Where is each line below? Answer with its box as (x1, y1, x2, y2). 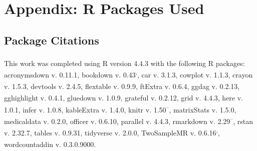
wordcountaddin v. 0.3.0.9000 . (4, 138, 96, 149)
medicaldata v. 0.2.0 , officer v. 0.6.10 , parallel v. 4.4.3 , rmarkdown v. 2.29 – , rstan (4, 114, 253, 126)
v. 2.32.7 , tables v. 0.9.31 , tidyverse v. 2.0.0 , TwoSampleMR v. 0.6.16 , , (4, 126, 220, 137)
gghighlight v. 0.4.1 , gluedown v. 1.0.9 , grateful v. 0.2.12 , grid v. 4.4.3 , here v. (4, 92, 243, 102)
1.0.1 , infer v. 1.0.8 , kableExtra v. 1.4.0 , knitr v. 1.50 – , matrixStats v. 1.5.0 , (4, 102, 236, 114)
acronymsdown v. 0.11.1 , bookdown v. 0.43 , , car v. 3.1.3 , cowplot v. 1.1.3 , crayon (4, 67, 253, 79)
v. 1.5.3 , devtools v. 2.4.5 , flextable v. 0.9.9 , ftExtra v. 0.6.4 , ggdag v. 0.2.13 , (4, 80, 240, 91)
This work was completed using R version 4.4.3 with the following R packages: (4, 57, 245, 68)
